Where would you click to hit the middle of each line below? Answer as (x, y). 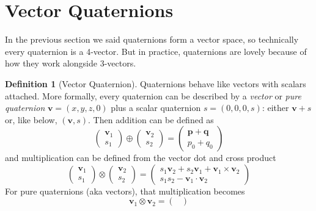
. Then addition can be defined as (151, 119)
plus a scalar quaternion (156, 108)
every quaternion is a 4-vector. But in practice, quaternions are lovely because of (156, 51)
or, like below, (31, 119)
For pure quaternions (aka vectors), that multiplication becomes (125, 191)
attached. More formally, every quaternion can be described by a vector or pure (153, 95)
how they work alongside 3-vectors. (71, 63)
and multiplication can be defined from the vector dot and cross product (141, 158)
